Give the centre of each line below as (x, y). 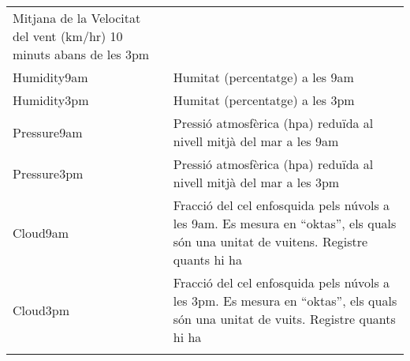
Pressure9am (48, 132)
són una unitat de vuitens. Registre (270, 241)
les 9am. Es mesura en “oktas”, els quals (285, 223)
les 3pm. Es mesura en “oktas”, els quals (285, 301)
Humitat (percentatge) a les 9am (263, 77)
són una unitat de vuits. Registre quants (284, 319)
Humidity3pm (51, 100)
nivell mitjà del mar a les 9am (256, 141)
